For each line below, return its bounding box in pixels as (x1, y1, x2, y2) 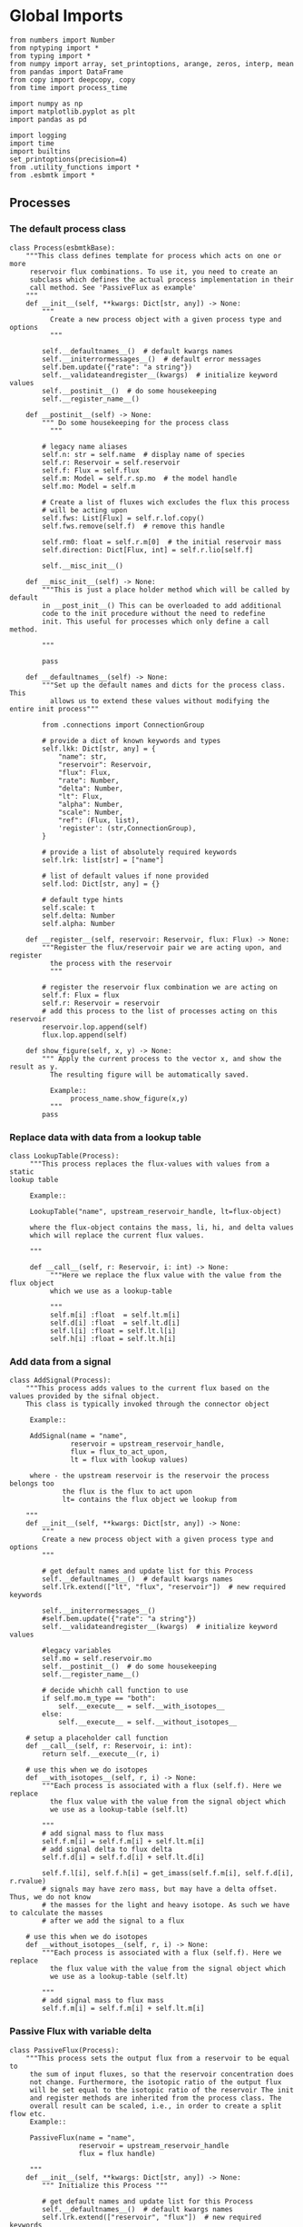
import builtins (9, 146, 71, 155)
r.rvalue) (9, 1877, 47, 1886)
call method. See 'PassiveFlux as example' (29, 283, 197, 292)
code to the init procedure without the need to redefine (42, 609, 266, 618)
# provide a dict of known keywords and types (42, 736, 221, 745)
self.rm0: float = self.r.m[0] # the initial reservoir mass (42, 537, 282, 546)
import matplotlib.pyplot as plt (9, 106, 136, 116)
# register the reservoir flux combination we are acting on (42, 982, 279, 991)
